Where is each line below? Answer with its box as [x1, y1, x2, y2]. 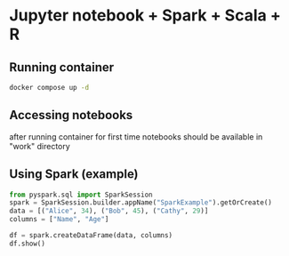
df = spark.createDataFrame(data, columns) [9, 231, 173, 240]
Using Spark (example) [9, 166, 140, 182]
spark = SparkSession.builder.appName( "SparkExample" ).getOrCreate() [9, 198, 273, 207]
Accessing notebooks [9, 108, 133, 123]
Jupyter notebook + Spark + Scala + [9, 5, 282, 26]
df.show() [9, 239, 46, 248]
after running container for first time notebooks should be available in [9, 131, 263, 142]
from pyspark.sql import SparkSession [9, 190, 153, 199]
